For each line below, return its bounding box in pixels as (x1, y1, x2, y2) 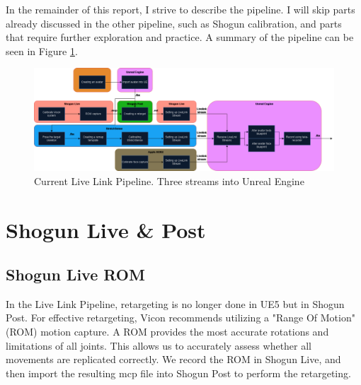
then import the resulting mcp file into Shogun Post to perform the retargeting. (6, 365, 351, 380)
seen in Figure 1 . (6, 43, 78, 58)
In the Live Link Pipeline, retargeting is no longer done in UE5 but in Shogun (6, 296, 345, 311)
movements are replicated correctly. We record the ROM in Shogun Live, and (6, 352, 341, 367)
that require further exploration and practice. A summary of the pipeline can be (6, 30, 354, 45)
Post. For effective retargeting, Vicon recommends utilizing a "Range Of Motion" (6, 310, 355, 325)
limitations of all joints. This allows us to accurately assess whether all (6, 338, 312, 353)
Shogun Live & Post (6, 215, 206, 244)
